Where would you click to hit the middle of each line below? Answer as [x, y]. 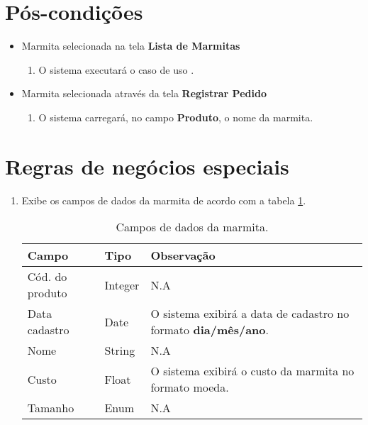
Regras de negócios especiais [147, 166]
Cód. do [47, 277]
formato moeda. [190, 387]
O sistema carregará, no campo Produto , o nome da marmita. [176, 117]
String [120, 351]
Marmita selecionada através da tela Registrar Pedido [144, 93]
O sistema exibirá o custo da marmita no [252, 371]
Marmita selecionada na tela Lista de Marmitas [131, 46]
